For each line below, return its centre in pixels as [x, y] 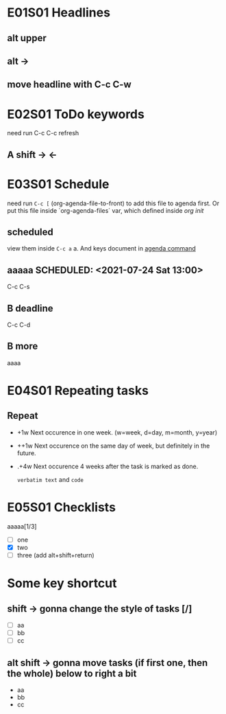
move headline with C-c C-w [69, 85]
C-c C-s [18, 287]
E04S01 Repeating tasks [78, 391]
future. [26, 453]
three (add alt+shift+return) [55, 555]
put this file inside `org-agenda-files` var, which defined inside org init [105, 210]
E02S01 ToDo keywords [76, 114]
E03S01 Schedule [58, 184]
